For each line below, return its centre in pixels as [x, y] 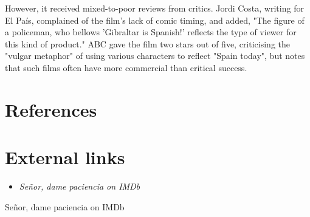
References [51, 109]
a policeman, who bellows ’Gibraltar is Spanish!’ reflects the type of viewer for [151, 32]
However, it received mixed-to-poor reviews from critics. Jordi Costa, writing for [154, 8]
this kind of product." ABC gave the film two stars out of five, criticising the [148, 43]
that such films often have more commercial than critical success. [126, 67]
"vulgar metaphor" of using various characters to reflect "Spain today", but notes [155, 56]
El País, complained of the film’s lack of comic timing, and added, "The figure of [155, 20]
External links [65, 157]
